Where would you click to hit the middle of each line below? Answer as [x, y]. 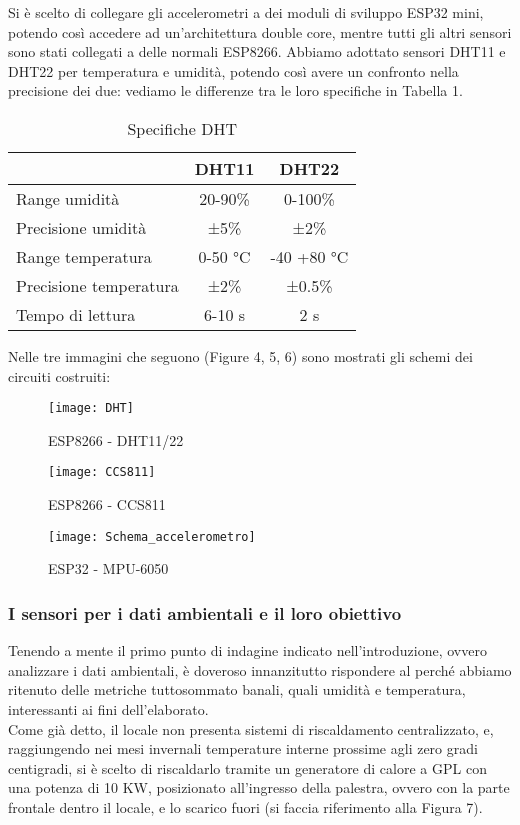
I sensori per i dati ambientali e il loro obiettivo [205, 612]
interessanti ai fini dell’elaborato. [108, 708]
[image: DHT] [91, 408]
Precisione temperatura [97, 285]
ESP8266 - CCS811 [107, 504]
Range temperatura [84, 256]
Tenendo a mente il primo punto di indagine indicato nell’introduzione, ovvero [247, 650]
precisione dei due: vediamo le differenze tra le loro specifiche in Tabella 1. [235, 90]
